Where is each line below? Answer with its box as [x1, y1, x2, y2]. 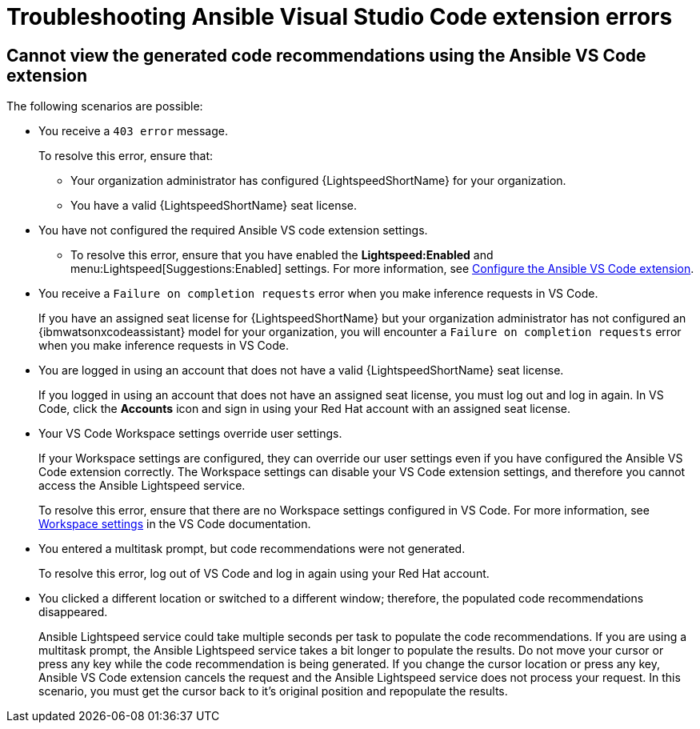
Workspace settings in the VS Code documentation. [38, 517, 311, 531]
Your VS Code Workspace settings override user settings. [38, 427, 342, 441]
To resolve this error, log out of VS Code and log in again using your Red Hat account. [38, 567, 490, 581]
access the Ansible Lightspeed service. [38, 479, 246, 493]
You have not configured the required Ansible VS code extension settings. [38, 223, 428, 238]
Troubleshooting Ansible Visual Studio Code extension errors [6, 3, 673, 30]
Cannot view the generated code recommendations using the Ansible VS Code [6, 45, 646, 66]
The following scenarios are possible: [6, 99, 203, 114]
